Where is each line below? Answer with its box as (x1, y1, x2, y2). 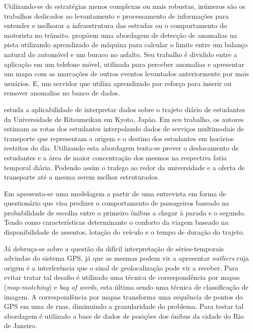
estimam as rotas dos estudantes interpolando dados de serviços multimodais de (4, 123, 244, 134)
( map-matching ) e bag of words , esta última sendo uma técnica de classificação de (4, 282, 249, 292)
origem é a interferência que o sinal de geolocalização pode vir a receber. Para (4, 262, 238, 272)
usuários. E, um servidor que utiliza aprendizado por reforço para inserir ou (4, 78, 231, 88)
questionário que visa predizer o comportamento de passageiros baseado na (4, 198, 229, 208)
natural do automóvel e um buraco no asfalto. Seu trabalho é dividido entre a (4, 49, 237, 59)
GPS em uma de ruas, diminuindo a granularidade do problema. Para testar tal (4, 301, 244, 311)
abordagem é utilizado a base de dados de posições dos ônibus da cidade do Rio (4, 310, 244, 321)
